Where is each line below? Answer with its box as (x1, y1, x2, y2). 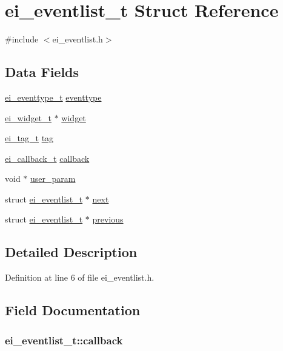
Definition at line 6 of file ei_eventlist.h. (5, 271, 155, 284)
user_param (30, 172, 76, 185)
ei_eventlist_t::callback (5, 332, 123, 347)
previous (92, 213, 124, 226)
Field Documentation (5, 301, 141, 319)
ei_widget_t (5, 111, 52, 124)
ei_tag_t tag (5, 132, 54, 144)
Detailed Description (5, 242, 138, 261)
